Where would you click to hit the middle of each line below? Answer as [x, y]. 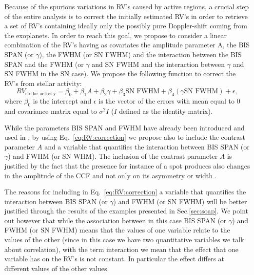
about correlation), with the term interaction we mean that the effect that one [122, 249]
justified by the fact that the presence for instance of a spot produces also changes [127, 165]
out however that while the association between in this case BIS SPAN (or [116, 220]
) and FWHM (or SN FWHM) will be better [180, 201]
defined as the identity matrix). [166, 111]
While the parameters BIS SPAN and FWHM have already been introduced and [125, 127]
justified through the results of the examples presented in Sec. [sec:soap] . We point [127, 211]
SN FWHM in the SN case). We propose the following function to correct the [120, 74]
